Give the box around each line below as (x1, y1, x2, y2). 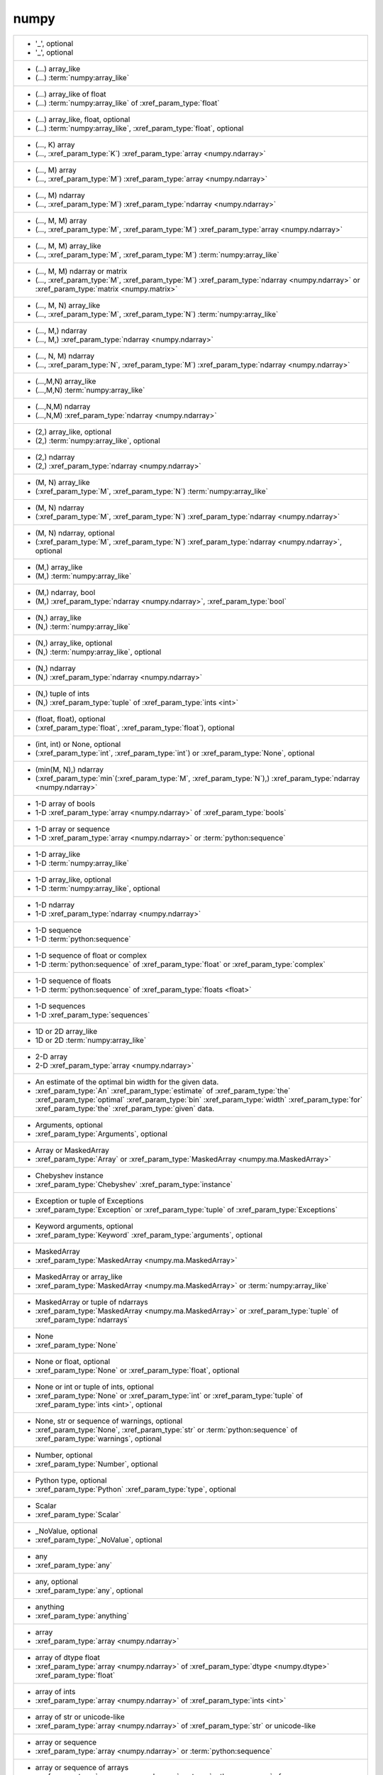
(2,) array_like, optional (35, 427, 111, 437)
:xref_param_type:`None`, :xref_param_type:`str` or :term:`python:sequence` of (35, 1424, 298, 1434)
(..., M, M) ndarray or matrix (35, 266, 128, 276)
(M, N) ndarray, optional (35, 528, 115, 537)
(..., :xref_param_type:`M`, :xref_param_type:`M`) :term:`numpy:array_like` (35, 249, 279, 259)
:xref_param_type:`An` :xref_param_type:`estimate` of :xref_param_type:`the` (35, 1086, 291, 1096)
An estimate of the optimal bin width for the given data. (35, 1076, 219, 1086)
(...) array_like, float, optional (35, 114, 131, 124)
